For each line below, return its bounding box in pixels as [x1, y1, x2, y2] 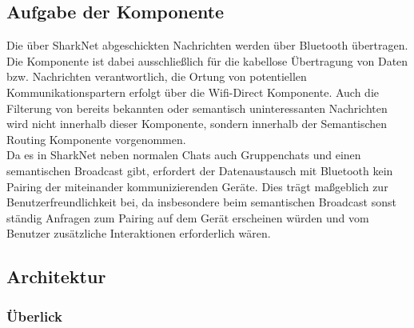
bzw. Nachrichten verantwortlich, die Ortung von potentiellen [6, 68, 307, 85]
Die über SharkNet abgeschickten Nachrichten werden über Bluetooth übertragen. [6, 37, 408, 54]
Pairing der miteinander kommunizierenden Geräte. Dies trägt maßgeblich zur [6, 178, 388, 194]
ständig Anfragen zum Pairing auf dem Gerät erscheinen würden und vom [6, 209, 369, 226]
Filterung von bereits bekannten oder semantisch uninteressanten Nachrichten [6, 99, 388, 116]
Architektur [6, 264, 106, 289]
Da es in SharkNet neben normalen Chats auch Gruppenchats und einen [6, 146, 361, 163]
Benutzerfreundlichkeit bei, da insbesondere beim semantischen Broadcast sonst [6, 194, 396, 210]
